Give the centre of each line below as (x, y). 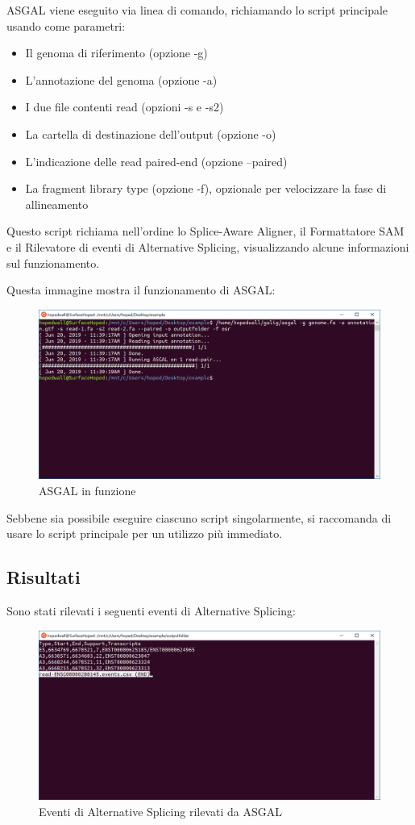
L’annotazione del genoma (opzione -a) (121, 79)
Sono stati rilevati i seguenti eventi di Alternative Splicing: (151, 611)
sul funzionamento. (53, 262)
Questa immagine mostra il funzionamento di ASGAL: (141, 290)
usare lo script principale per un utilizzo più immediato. (145, 533)
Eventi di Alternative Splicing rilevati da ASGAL (160, 811)
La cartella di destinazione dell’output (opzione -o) (151, 133)
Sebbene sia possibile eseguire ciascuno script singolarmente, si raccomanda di (199, 517)
